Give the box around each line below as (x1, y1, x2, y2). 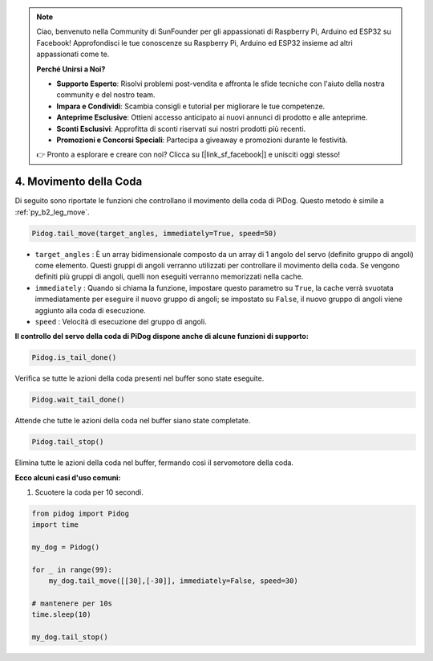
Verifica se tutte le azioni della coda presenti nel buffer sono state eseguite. (14, 373, 265, 383)
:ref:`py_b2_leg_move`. (14, 207, 90, 217)
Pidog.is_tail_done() (31, 353, 117, 362)
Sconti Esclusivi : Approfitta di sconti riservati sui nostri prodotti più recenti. (56, 124, 306, 133)
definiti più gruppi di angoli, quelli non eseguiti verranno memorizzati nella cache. (34, 271, 304, 281)
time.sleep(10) (31, 610, 91, 619)
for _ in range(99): (31, 565, 112, 574)
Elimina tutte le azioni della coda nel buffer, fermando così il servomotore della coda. (14, 458, 294, 467)
